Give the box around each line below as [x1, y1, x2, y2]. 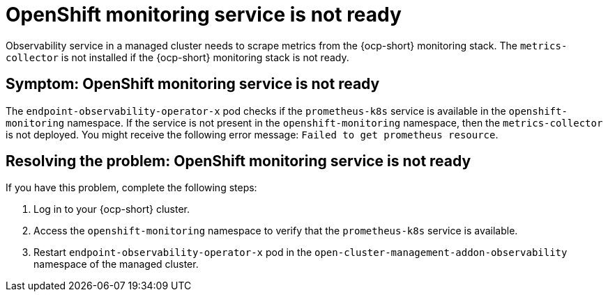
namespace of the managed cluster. [33, 258, 199, 271]
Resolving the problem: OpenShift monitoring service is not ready [6, 152, 471, 170]
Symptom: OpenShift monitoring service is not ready [6, 75, 380, 93]
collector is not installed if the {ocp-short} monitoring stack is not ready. [6, 51, 349, 63]
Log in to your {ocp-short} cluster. [33, 203, 190, 216]
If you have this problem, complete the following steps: [6, 182, 257, 194]
